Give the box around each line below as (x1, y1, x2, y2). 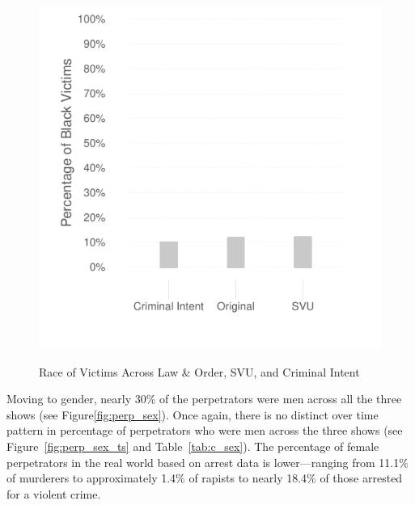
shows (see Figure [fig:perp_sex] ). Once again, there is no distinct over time (6, 406, 379, 423)
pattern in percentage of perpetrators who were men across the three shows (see (6, 422, 403, 439)
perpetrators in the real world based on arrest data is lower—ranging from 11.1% (6, 453, 409, 470)
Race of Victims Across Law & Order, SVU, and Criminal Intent (39, 363, 360, 380)
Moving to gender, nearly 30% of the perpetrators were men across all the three (6, 390, 402, 407)
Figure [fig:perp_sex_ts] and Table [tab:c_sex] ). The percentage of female (6, 437, 379, 454)
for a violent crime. (6, 485, 101, 502)
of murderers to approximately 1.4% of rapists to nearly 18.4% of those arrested (6, 469, 403, 486)
